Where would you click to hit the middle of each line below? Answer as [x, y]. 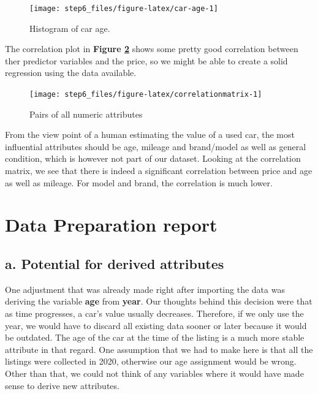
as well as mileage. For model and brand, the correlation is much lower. [139, 182]
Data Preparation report [111, 225]
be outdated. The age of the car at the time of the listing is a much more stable [155, 337]
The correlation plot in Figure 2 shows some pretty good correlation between [152, 49]
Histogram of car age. [70, 28]
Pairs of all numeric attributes [86, 114]
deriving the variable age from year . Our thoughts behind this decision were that [159, 301]
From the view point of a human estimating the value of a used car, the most [150, 134]
